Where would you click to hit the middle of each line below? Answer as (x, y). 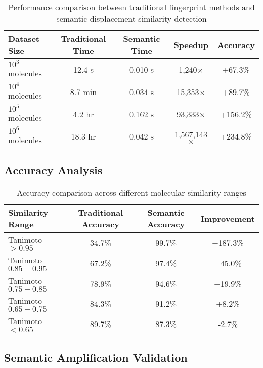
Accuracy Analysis (53, 170)
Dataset (24, 39)
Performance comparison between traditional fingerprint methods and (131, 7)
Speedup (191, 44)
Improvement (228, 218)
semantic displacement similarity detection (131, 18)
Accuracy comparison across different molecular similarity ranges (131, 193)
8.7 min (83, 91)
